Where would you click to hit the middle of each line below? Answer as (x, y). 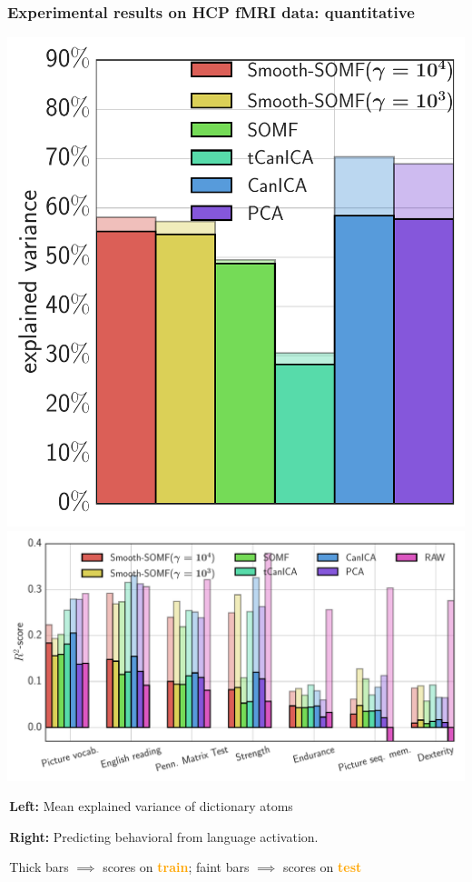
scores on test (322, 867)
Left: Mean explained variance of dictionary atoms (151, 806)
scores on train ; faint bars (176, 867)
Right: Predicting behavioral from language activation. (164, 836)
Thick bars (39, 867)
